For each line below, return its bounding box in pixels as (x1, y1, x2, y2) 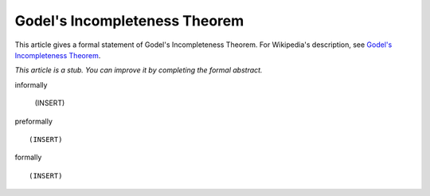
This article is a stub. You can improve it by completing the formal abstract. (14, 65, 263, 75)
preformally (14, 116, 53, 126)
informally (14, 80, 48, 89)
